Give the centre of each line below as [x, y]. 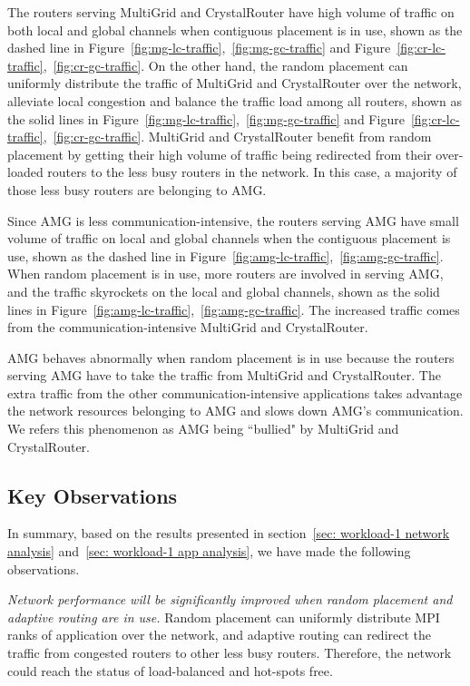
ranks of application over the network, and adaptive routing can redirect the [220, 635]
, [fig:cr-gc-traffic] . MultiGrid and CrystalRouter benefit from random [237, 137]
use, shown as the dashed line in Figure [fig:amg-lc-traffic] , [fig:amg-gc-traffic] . [225, 255]
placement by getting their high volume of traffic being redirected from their [220, 154]
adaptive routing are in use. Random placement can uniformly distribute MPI [224, 617]
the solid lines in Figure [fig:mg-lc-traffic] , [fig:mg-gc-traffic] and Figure [206, 118]
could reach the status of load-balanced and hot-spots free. [170, 670]
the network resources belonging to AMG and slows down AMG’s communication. [235, 411]
